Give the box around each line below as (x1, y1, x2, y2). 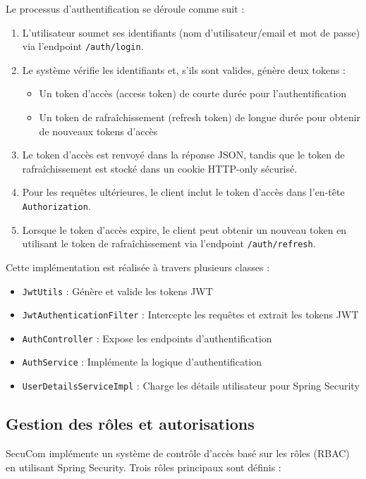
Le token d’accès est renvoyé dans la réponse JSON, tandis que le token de (22, 147, 345, 162)
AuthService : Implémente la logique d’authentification (22, 354, 262, 369)
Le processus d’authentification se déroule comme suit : (6, 1, 245, 15)
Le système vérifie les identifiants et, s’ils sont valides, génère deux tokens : (22, 62, 346, 77)
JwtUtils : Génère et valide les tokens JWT (22, 283, 213, 298)
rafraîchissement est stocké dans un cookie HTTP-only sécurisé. (22, 161, 298, 175)
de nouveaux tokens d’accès (39, 123, 158, 138)
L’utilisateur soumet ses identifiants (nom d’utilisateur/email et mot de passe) (22, 25, 360, 39)
